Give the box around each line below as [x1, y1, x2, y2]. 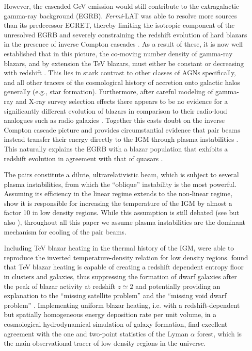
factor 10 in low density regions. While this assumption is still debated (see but [4, 207, 239, 217]
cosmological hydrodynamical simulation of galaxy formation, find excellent [4, 319, 228, 329]
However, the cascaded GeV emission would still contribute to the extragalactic [4, 1, 239, 11]
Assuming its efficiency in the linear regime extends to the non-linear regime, [4, 188, 233, 199]
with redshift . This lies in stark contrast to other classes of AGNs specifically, [4, 67, 236, 78]
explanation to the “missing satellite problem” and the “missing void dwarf [4, 290, 227, 301]
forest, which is [197, 328, 242, 338]
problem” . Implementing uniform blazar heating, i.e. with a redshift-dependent [4, 300, 240, 310]
